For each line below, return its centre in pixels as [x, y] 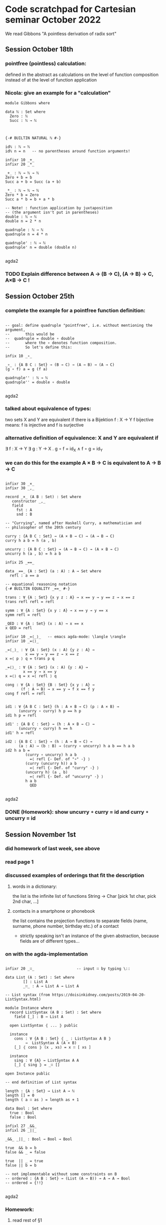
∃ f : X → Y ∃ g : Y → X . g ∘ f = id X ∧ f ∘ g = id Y [54, 449]
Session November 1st [41, 835]
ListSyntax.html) [23, 999]
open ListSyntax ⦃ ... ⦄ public [44, 1025]
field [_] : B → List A [39, 1017]
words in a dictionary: [35, 886]
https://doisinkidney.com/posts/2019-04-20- [99, 995]
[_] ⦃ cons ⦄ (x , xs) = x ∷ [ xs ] [53, 1047]
